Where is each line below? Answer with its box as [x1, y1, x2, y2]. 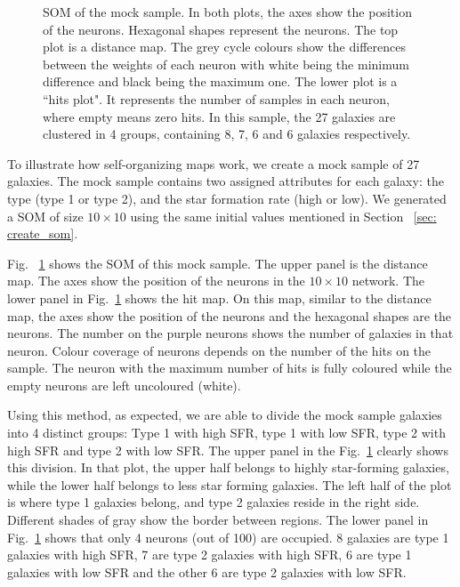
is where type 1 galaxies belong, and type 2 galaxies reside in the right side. [7, 493, 420, 511]
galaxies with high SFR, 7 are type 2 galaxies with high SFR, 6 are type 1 [7, 545, 412, 564]
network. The [351, 271, 424, 290]
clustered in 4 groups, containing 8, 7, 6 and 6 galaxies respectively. [43, 125, 411, 143]
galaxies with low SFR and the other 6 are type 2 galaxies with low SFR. [7, 562, 407, 581]
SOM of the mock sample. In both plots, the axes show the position [43, 3, 412, 20]
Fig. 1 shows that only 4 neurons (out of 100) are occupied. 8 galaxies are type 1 [7, 527, 449, 546]
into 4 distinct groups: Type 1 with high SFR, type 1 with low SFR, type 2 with [7, 423, 446, 442]
